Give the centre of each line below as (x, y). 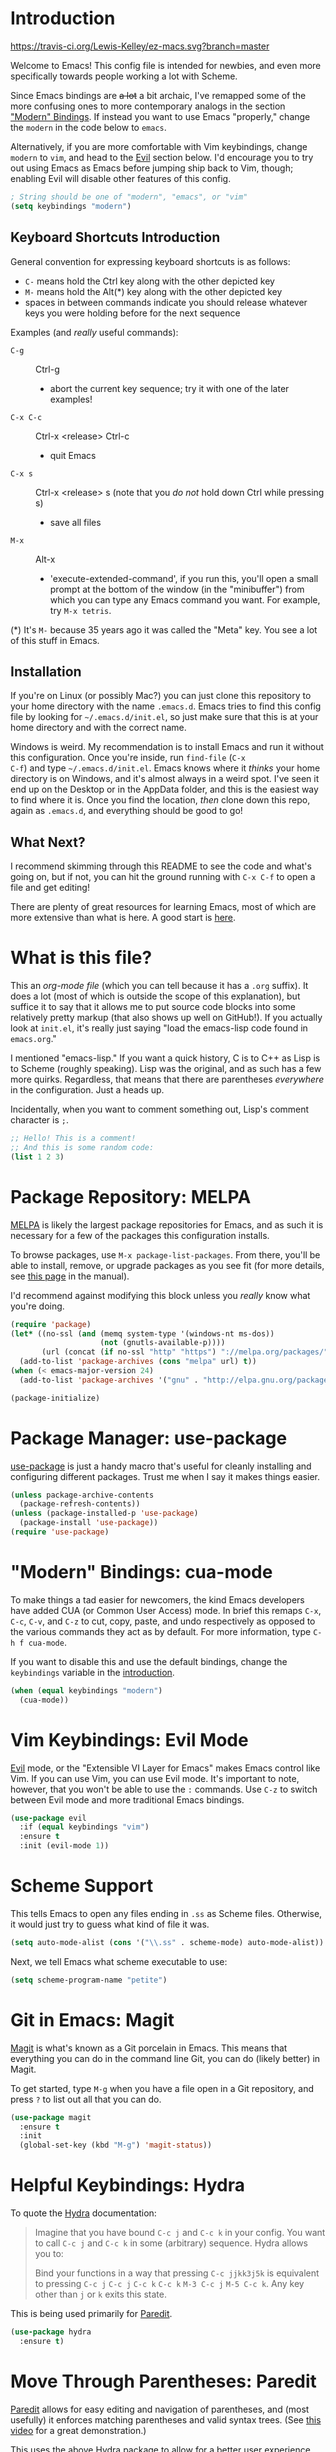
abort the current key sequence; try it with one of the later (169, 388)
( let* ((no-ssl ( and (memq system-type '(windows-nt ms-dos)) (142, 1333)
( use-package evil (48, 1818)
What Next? (48, 842)
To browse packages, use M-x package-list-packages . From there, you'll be (165, 1254)
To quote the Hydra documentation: (83, 2213)
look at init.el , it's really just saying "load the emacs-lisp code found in (159, 1028)
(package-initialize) (55, 1398)
